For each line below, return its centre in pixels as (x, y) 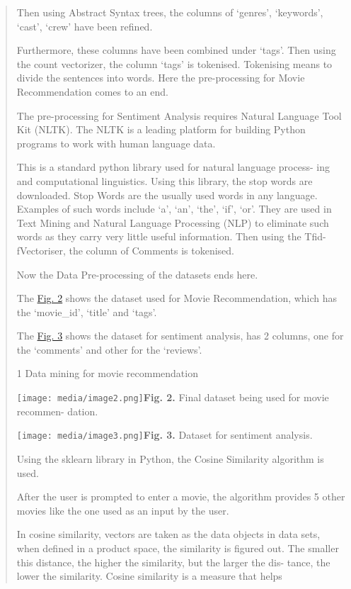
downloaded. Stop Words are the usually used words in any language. (167, 195)
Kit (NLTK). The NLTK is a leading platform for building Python (161, 129)
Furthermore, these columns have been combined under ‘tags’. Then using (176, 50)
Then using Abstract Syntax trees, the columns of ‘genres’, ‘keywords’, (170, 12)
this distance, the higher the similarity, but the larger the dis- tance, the (173, 562)
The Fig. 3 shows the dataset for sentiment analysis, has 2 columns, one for (180, 336)
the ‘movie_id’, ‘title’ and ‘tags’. (87, 312)
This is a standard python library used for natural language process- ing (173, 167)
